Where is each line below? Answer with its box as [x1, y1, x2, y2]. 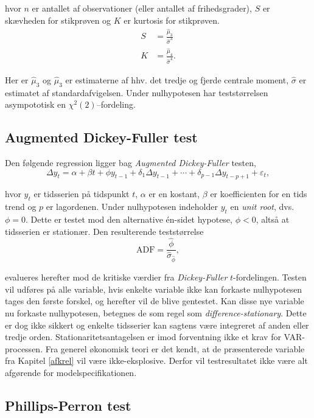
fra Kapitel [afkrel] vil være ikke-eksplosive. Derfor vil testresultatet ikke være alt [5, 354, 308, 367]
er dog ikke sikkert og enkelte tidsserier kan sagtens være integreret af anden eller [5, 318, 309, 331]
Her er [5, 73, 29, 86]
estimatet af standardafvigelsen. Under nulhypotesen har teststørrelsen [5, 86, 268, 99]
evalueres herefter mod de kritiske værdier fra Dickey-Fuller [5, 271, 228, 284]
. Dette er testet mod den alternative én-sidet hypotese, [26, 212, 232, 225]
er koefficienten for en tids [210, 187, 307, 200]
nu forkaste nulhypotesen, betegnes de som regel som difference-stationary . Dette [5, 307, 307, 319]
